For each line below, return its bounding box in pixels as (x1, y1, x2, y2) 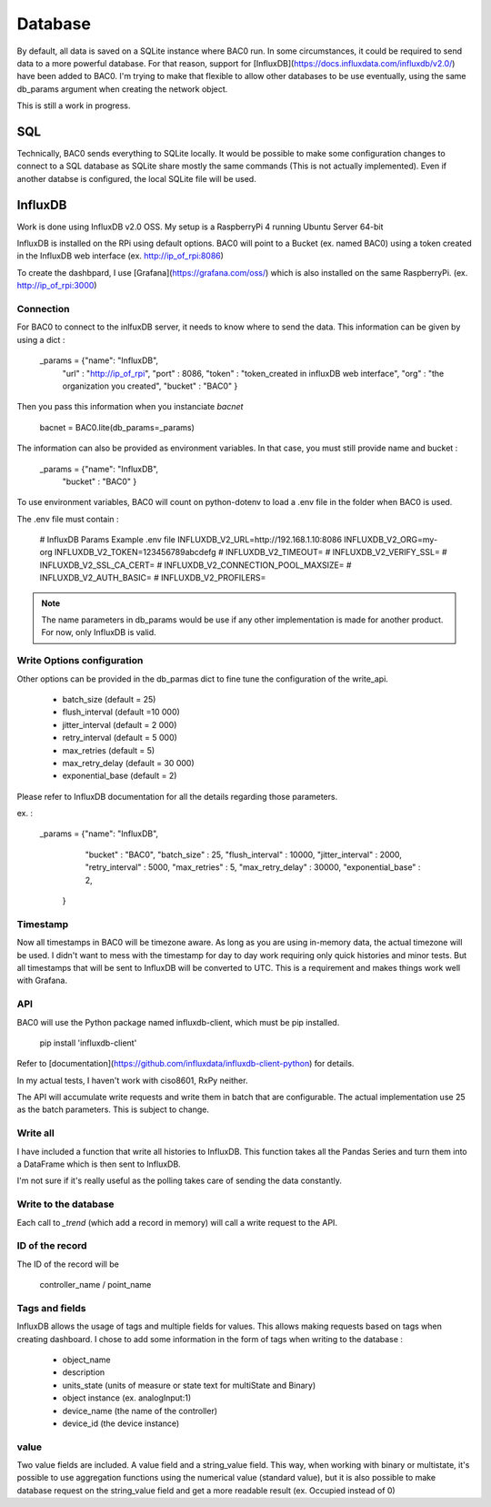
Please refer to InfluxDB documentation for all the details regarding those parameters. (16, 791, 338, 802)
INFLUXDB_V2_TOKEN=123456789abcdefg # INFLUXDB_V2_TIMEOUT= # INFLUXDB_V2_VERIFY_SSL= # (54, 547, 447, 558)
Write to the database (16, 1198, 115, 1210)
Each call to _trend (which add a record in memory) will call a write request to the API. (16, 1217, 338, 1228)
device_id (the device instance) (62, 1418, 180, 1429)
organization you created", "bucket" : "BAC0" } (62, 380, 238, 391)
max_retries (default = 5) (62, 744, 155, 755)
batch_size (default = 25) (62, 693, 156, 704)
